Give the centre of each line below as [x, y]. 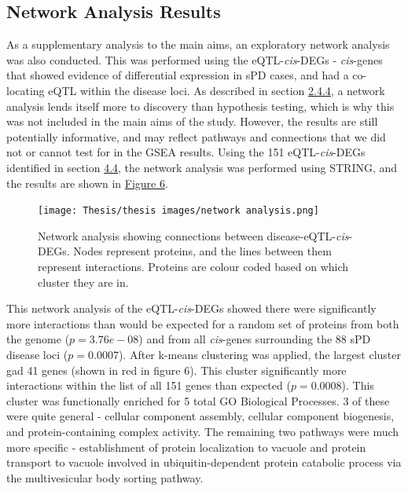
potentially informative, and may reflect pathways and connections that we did [196, 136]
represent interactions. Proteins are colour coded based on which [193, 266]
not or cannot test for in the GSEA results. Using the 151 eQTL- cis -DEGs [186, 152]
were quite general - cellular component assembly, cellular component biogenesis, [200, 416]
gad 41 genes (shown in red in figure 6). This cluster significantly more [176, 370]
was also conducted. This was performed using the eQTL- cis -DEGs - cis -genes [195, 59]
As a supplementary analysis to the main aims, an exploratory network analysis [198, 44]
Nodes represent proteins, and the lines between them [202, 251]
